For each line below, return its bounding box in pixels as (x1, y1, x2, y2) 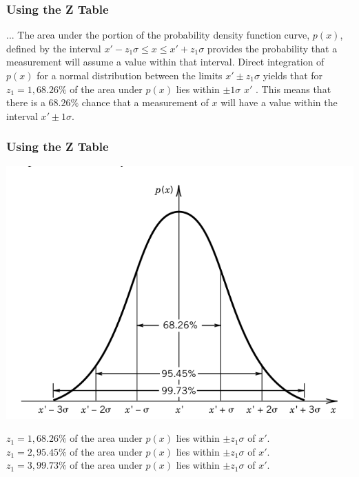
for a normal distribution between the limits (37, 68, 223, 82)
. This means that (256, 81, 331, 96)
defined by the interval (6, 41, 101, 55)
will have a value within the (220, 95, 338, 110)
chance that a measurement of (81, 95, 209, 110)
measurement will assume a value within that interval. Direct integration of (6, 54, 325, 69)
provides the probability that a (207, 41, 338, 55)
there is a (6, 95, 45, 110)
